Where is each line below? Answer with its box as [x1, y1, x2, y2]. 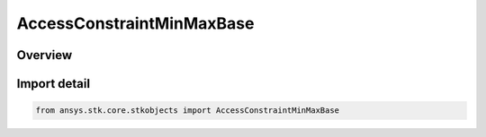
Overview [16, 47, 73, 63]
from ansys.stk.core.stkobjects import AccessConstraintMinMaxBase [35, 106, 340, 116]
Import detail [16, 76, 90, 91]
